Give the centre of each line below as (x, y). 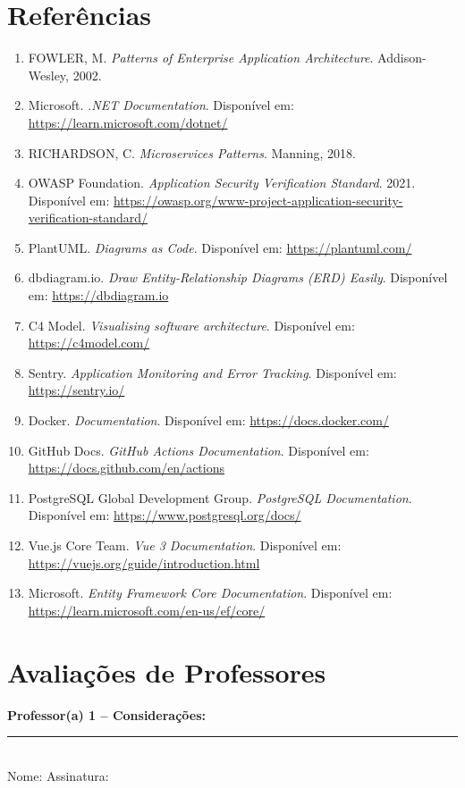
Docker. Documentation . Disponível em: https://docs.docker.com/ (208, 420)
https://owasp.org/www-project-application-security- (258, 200)
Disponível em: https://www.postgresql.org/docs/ (165, 515)
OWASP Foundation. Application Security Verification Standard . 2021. (222, 183)
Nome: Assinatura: (58, 775)
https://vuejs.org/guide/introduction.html (144, 562)
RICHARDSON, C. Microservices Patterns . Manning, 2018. (192, 152)
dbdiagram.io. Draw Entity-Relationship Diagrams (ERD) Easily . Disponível (238, 277)
